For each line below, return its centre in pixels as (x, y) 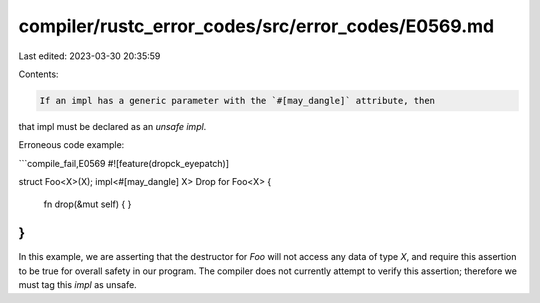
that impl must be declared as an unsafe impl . (112, 126)
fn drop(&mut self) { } (87, 204)
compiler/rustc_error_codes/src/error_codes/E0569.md (256, 26)
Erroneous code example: (71, 145)
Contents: (38, 74)
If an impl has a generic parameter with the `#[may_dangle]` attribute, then (237, 100)
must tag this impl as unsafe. (77, 285)
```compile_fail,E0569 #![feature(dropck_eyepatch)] (124, 163)
